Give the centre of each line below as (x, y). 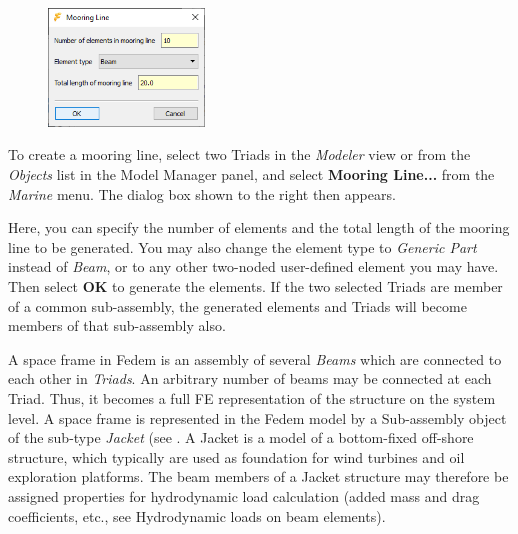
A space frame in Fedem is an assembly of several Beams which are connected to (255, 358)
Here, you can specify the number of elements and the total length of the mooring (259, 227)
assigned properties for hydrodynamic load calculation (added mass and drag (244, 495)
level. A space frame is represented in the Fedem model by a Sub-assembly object (257, 417)
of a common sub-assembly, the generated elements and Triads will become (237, 305)
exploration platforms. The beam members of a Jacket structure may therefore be (258, 476)
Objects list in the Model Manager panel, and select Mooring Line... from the (251, 174)
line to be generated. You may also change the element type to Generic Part (242, 246)
